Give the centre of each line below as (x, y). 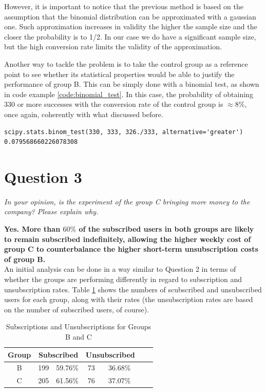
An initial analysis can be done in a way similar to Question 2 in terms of (120, 269)
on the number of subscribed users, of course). (77, 309)
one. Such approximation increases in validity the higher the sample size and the (131, 26)
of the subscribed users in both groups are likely (166, 229)
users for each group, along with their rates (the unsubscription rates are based (129, 299)
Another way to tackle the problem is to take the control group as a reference (126, 63)
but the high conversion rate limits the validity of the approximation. (113, 46)
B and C (78, 336)
